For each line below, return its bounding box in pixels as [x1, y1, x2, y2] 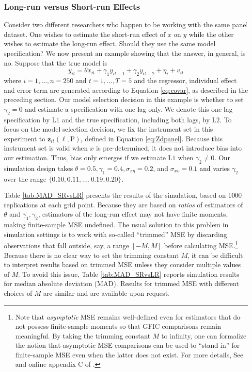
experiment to [4, 133, 46, 143]
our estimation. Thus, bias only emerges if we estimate [4, 152, 166, 162]
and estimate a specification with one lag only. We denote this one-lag [25, 103, 233, 114]
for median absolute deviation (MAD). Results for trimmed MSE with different [4, 278, 239, 288]
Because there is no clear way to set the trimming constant [4, 250, 179, 260]
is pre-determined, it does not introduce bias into [96, 143, 242, 153]
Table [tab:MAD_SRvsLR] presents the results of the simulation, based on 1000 [4, 190, 242, 200]
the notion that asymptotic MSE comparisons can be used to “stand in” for [15, 340, 240, 350]
